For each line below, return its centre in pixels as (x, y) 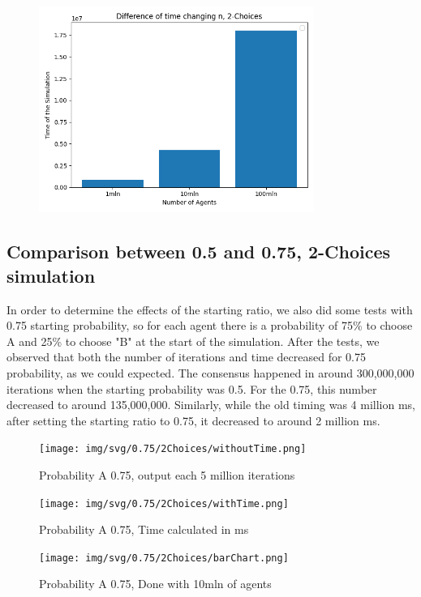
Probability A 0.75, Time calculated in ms (144, 529)
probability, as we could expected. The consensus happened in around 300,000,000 (210, 372)
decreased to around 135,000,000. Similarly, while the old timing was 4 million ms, (211, 405)
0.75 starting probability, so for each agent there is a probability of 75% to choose (210, 325)
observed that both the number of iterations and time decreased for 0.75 (186, 357)
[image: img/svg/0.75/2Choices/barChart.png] (164, 558)
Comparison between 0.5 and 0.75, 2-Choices (199, 252)
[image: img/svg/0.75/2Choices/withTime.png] (164, 503)
